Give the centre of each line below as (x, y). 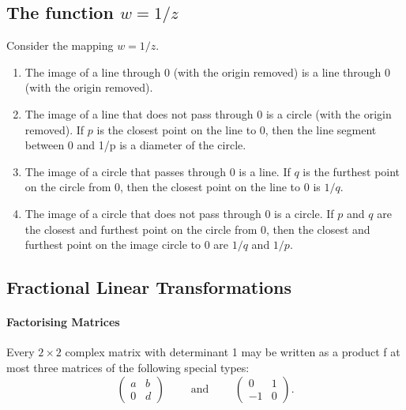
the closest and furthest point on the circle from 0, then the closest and (197, 229)
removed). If (55, 129)
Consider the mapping (60, 45)
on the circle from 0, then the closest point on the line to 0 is (173, 187)
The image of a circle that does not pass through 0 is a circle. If (179, 213)
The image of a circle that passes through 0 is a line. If (158, 171)
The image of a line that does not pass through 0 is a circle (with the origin (208, 113)
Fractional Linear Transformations (149, 287)
